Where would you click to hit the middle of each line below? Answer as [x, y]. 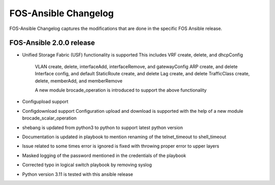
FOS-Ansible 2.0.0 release [52, 43]
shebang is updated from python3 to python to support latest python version [103, 128]
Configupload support [45, 102]
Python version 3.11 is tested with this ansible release [78, 174]
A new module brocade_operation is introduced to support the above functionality [121, 90]
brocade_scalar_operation [49, 118]
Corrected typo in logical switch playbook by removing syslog [87, 165]
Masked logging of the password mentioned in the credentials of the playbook [104, 156]
